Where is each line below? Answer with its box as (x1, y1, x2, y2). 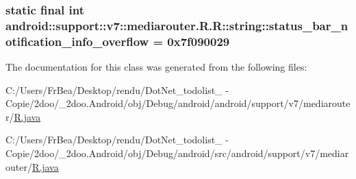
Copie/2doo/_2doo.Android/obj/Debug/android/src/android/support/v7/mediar (5, 146, 349, 160)
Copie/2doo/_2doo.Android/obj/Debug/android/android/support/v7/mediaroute (5, 96, 351, 110)
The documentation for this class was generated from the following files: (5, 60, 307, 74)
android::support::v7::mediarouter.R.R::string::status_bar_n (5, 16, 348, 34)
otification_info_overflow (5, 32, 149, 49)
